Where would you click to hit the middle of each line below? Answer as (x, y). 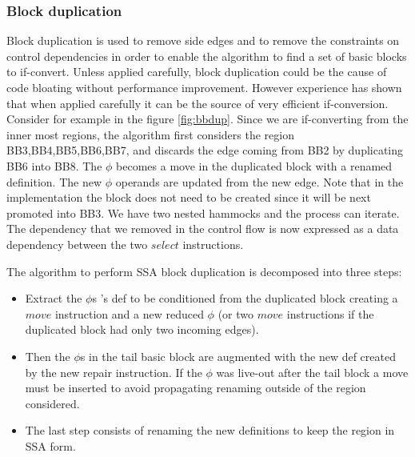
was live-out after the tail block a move (312, 372)
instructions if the (330, 313)
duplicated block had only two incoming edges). (142, 329)
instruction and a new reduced (129, 313)
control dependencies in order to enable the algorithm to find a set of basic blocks (207, 56)
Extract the (54, 298)
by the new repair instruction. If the (114, 372)
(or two (235, 313)
